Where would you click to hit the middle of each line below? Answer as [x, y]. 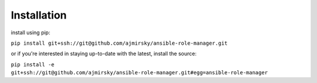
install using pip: [31, 33]
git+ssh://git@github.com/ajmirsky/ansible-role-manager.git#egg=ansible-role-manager [139, 73]
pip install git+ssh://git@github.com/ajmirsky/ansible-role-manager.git [119, 43]
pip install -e [33, 64]
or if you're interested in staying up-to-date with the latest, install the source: [104, 54]
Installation [39, 15]
